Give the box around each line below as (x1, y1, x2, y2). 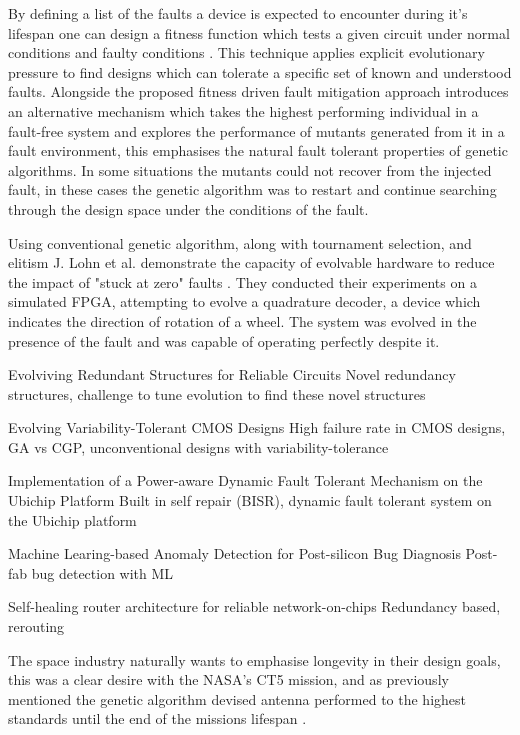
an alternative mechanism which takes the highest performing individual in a (8, 100, 479, 121)
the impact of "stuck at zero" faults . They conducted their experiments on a (8, 271, 477, 292)
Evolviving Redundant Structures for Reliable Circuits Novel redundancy (8, 364, 456, 385)
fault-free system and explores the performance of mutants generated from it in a (8, 120, 505, 141)
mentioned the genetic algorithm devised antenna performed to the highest (8, 688, 466, 709)
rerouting (8, 616, 65, 637)
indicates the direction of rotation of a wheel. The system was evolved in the (8, 310, 477, 331)
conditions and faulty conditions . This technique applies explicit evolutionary (8, 42, 485, 63)
